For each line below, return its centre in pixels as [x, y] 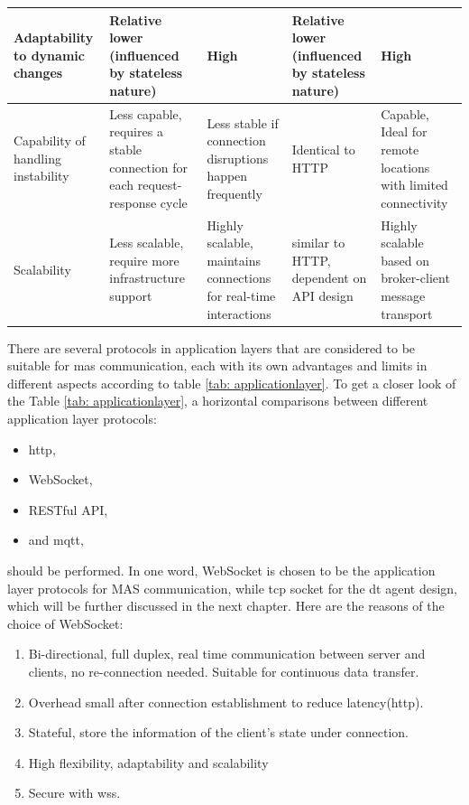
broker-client [415, 278]
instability [41, 176]
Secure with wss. [74, 793]
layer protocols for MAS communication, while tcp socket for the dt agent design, [232, 588]
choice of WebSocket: [65, 623]
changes [38, 73]
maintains [234, 260]
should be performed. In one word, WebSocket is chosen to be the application [221, 570]
